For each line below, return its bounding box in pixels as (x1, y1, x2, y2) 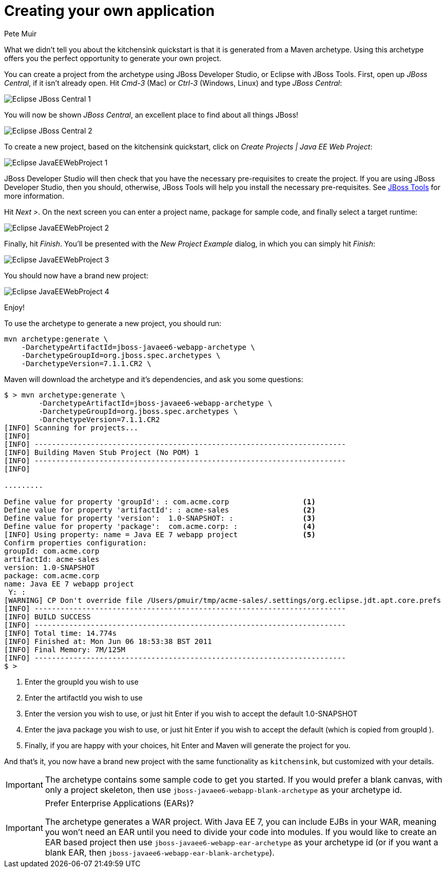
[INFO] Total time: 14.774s (4, 629, 117, 637)
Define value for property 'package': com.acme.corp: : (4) (4, 522, 316, 530)
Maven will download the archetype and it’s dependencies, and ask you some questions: (4, 374, 303, 384)
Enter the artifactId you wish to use (25, 693, 143, 702)
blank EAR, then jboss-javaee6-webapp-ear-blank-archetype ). (45, 847, 275, 858)
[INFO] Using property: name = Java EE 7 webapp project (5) (4, 530, 316, 539)
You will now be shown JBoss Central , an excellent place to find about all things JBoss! (4, 110, 299, 119)
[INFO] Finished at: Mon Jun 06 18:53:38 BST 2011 (4, 637, 212, 646)
